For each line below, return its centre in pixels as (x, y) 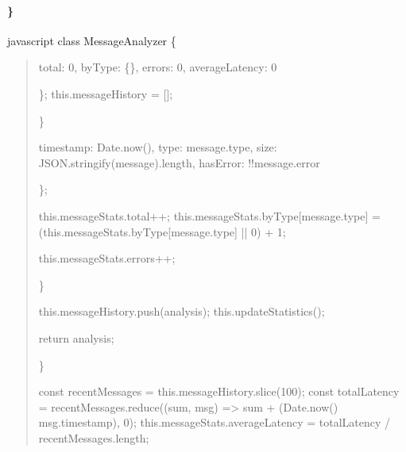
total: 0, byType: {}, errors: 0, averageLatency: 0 (158, 67)
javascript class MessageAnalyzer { (92, 40)
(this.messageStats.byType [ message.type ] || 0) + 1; (162, 231)
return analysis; (76, 337)
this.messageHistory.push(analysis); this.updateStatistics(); (182, 311)
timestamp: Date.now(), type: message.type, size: (158, 147)
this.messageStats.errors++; (107, 258)
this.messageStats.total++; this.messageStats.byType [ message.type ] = (209, 215)
